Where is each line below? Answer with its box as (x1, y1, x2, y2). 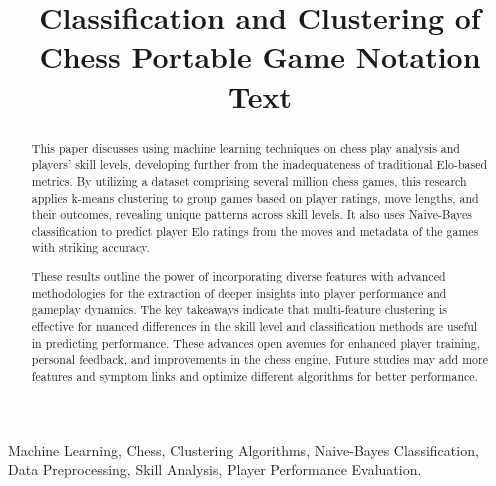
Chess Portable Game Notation (39, 36, 481, 77)
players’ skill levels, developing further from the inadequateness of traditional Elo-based (31, 156, 488, 173)
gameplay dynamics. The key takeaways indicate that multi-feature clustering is (31, 301, 447, 318)
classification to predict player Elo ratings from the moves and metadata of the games (31, 222, 479, 239)
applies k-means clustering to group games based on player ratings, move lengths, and (31, 189, 479, 206)
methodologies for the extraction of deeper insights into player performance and (31, 284, 447, 301)
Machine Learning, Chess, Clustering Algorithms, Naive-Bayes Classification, (8, 439, 479, 460)
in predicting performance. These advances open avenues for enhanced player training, (31, 334, 481, 351)
